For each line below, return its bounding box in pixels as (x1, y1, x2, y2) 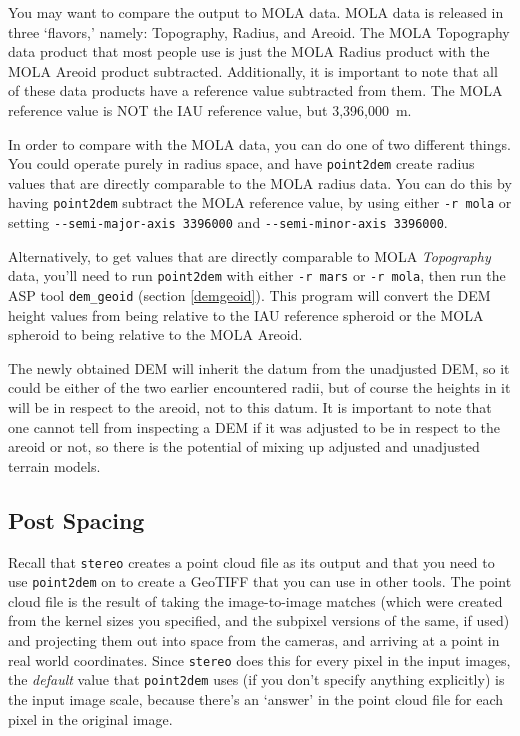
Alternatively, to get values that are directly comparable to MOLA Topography (8, 245, 491, 266)
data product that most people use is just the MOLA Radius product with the (8, 41, 490, 62)
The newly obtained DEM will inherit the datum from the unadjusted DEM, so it (8, 357, 510, 378)
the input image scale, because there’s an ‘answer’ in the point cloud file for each (8, 688, 504, 709)
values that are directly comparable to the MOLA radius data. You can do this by (8, 172, 512, 193)
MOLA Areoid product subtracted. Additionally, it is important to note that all (8, 60, 498, 81)
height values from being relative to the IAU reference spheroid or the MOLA (8, 304, 484, 325)
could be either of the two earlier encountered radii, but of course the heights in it (8, 377, 511, 398)
